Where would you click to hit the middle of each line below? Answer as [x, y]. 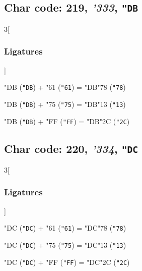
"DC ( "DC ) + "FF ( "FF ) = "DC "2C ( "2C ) [67, 262]
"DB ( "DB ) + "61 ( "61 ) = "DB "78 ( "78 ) [65, 87]
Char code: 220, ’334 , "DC [71, 148]
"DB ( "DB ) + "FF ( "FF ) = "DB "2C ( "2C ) [67, 121]
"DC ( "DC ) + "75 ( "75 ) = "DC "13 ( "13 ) [65, 245]
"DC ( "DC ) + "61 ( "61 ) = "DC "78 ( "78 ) [65, 228]
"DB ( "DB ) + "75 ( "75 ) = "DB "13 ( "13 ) [65, 104]
